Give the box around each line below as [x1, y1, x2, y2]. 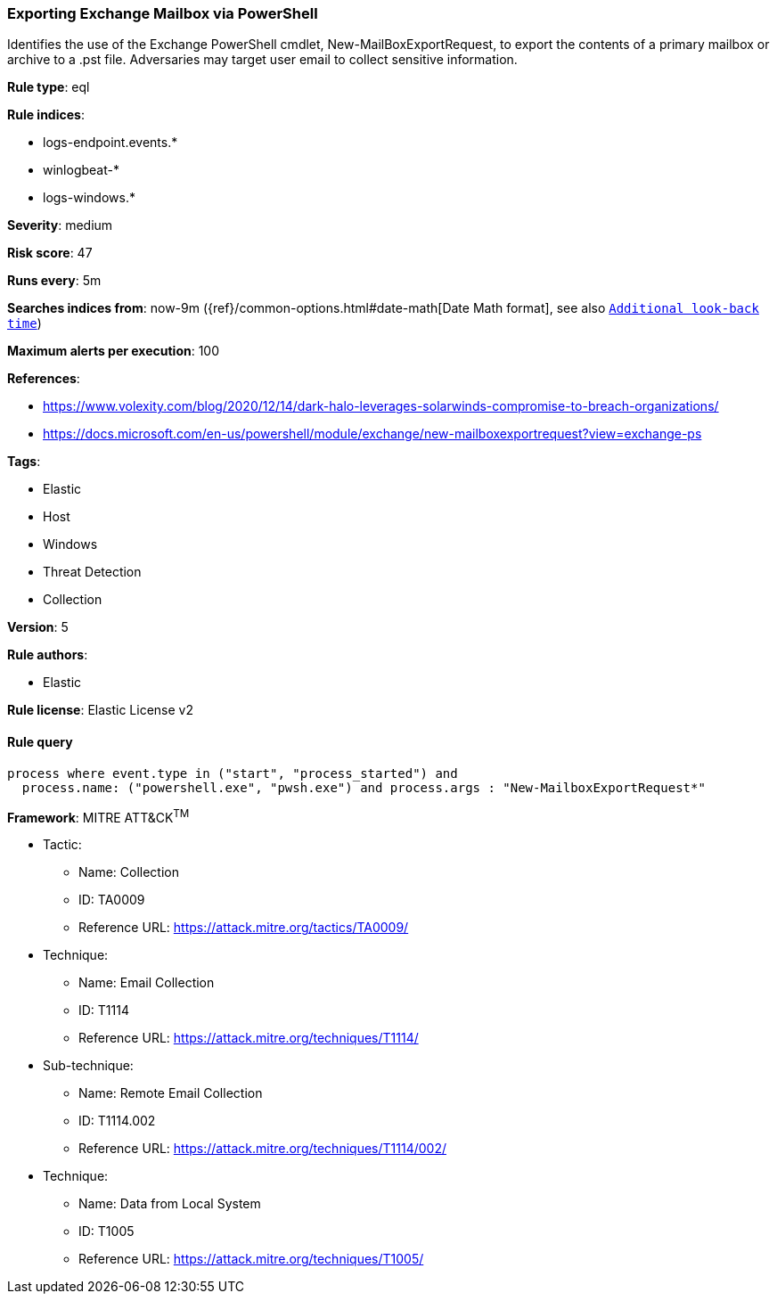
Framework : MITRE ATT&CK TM [7, 806, 190, 825]
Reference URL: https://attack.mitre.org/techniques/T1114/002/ [78, 1141, 446, 1157]
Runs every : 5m [7, 273, 102, 289]
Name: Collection [78, 864, 180, 880]
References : [7, 371, 80, 387]
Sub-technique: [43, 1058, 134, 1074]
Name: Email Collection [78, 975, 215, 991]
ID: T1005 [78, 1223, 135, 1240]
